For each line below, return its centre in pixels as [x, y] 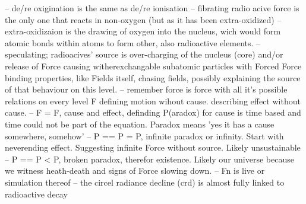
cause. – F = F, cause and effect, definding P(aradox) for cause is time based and [153, 112]
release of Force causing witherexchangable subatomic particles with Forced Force [153, 66]
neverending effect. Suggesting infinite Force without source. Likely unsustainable [153, 147]
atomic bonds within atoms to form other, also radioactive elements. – [133, 42]
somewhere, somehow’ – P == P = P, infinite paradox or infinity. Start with [144, 136]
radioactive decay [36, 194]
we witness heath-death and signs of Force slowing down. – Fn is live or [135, 170]
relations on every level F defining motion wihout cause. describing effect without [153, 101]
